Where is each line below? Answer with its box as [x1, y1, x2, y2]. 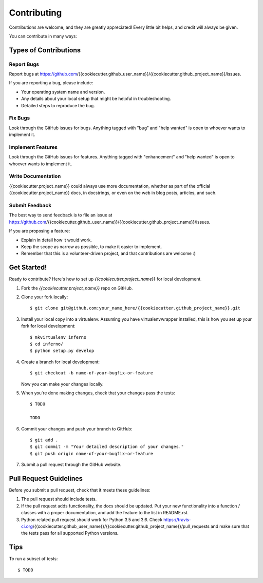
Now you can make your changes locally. [21, 381, 104, 387]
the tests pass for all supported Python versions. [21, 530, 119, 536]
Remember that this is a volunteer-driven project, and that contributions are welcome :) [21, 251, 196, 256]
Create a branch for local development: [21, 359, 100, 365]
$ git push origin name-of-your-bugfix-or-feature [30, 451, 153, 456]
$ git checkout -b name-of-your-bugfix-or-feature [30, 370, 153, 376]
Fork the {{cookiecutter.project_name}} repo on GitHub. [21, 285, 133, 291]
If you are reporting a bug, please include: [9, 80, 94, 86]
